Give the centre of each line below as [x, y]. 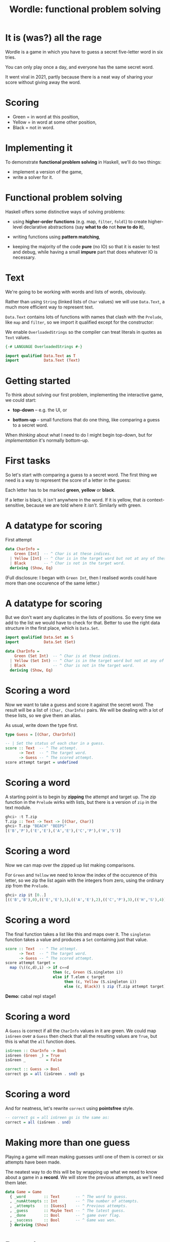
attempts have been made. [33, 1162]
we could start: [21, 400]
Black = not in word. [33, 127]
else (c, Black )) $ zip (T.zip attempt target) [115, 986]
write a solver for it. [33, 177]
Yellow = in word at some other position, [55, 122]
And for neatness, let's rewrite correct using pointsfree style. [70, 1108]
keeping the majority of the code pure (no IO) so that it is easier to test [86, 246]
